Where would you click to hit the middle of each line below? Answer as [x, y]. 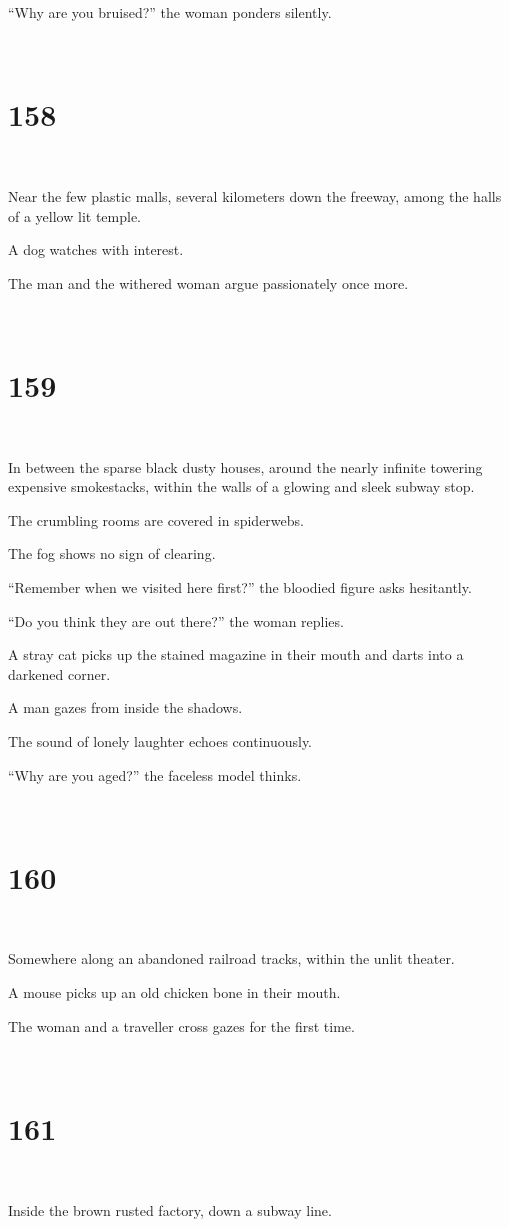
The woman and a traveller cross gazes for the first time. [181, 1025]
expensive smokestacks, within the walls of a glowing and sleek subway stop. [241, 486]
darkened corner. [59, 673]
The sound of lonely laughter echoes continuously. [160, 740]
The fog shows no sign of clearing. [112, 553]
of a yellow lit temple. [74, 215]
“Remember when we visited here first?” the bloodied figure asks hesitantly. [240, 586]
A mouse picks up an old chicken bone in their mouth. [174, 992]
